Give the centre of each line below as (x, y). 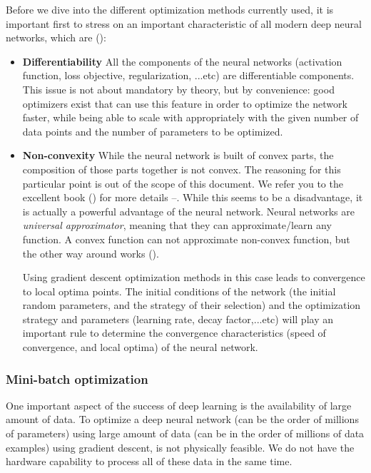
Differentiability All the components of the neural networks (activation (182, 61)
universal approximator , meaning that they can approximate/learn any (177, 225)
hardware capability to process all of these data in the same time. (149, 461)
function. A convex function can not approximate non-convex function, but (186, 239)
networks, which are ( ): (56, 37)
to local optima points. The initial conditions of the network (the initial (179, 291)
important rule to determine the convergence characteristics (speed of (174, 333)
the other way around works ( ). (91, 253)
